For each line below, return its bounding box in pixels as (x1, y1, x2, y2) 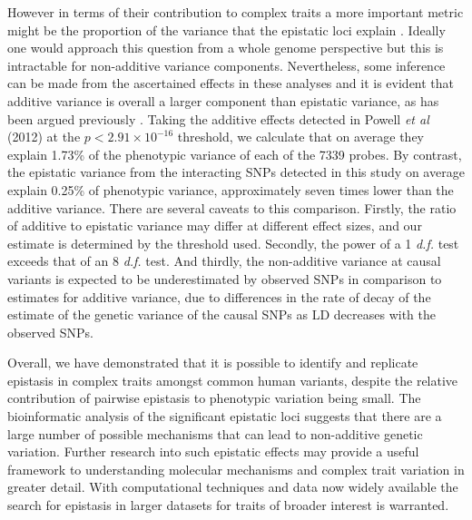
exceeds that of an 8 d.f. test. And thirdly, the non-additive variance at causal (7, 251, 441, 270)
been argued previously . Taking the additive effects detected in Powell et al (7, 109, 429, 128)
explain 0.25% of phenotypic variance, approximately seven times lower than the (7, 180, 454, 199)
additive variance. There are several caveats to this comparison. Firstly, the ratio (7, 198, 457, 217)
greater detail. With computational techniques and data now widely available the (7, 477, 458, 496)
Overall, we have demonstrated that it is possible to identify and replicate (7, 353, 418, 372)
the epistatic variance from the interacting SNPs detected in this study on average (7, 162, 465, 182)
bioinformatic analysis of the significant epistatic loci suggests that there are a (7, 407, 442, 426)
